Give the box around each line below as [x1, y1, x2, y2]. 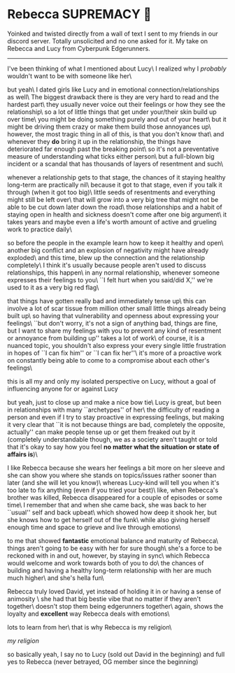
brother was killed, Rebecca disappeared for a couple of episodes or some [7, 493, 222, 502]
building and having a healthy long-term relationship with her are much [7, 566, 212, 574]
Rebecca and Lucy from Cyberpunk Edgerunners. [7, 44, 150, 52]
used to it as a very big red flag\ [7, 283, 99, 291]
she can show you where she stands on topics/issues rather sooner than [7, 471, 217, 479]
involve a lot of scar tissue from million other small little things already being [7, 304, 226, 312]
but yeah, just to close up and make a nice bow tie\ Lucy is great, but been [7, 398, 222, 406]
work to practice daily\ [7, 225, 72, 233]
